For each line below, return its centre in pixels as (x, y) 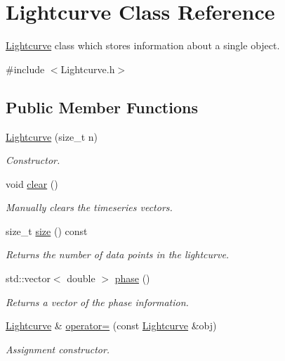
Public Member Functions (102, 107)
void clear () (32, 183)
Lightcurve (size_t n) (52, 136)
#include (25, 69)
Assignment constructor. (58, 349)
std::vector (28, 278)
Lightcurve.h (88, 69)
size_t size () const (47, 230)
